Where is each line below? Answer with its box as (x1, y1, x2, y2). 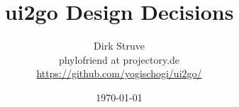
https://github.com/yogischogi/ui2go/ (36, 66, 202, 81)
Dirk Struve (94, 38, 145, 53)
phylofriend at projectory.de (58, 52, 180, 67)
